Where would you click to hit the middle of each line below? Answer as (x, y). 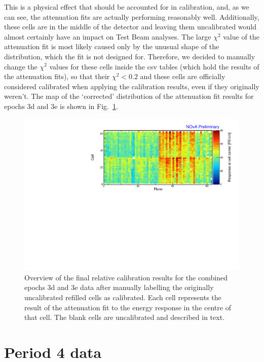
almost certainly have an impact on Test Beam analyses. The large (108, 36)
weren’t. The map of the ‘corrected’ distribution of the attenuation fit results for (129, 96)
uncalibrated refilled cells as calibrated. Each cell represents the (123, 297)
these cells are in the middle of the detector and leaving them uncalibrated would (130, 27)
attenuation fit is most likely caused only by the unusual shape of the (112, 46)
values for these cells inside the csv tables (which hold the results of (154, 66)
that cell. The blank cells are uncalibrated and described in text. (125, 317)
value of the (241, 36)
